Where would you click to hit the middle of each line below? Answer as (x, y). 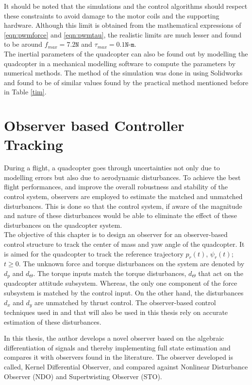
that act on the (221, 273)
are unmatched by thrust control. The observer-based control (125, 302)
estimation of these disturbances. (53, 321)
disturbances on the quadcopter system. (63, 225)
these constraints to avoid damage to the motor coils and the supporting (112, 15)
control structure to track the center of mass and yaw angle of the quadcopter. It (124, 244)
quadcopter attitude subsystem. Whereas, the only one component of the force (121, 283)
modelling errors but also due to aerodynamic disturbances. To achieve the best (122, 177)
